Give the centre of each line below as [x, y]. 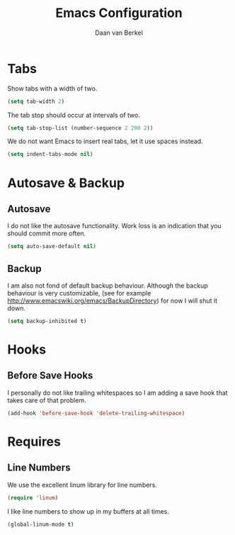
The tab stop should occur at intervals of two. [74, 115]
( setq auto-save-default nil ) [52, 247]
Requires [34, 441]
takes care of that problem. [47, 400]
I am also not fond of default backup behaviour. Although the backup [108, 286]
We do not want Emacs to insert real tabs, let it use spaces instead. [105, 141]
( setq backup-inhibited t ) [47, 321]
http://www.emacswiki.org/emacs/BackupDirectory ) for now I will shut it [113, 300]
